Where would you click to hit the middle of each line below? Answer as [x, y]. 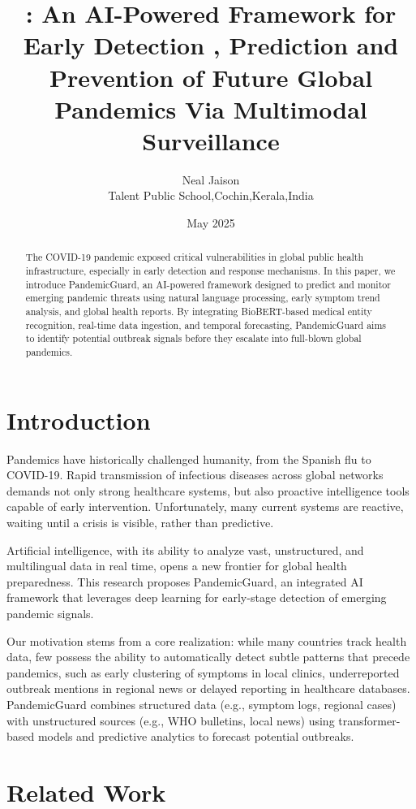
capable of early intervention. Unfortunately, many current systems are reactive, [205, 506]
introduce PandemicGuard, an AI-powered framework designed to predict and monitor [208, 284]
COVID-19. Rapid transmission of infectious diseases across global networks [195, 475]
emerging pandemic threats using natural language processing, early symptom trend [203, 298]
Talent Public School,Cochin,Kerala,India [211, 195]
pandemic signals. [50, 613]
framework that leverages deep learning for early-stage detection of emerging [197, 597]
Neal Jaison [211, 179]
